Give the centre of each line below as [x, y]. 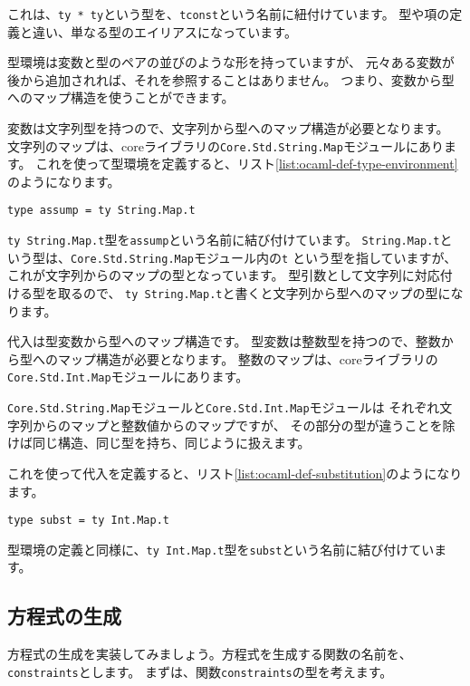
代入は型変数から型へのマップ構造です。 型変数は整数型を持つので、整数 [224, 341]
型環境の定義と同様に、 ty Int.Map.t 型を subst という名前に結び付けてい [221, 549]
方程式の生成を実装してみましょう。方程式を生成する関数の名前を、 [210, 654]
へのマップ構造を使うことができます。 [121, 97]
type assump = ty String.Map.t [101, 211]
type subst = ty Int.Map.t [88, 521]
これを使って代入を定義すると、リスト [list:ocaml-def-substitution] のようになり [235, 473]
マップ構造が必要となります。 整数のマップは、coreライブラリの [248, 358]
